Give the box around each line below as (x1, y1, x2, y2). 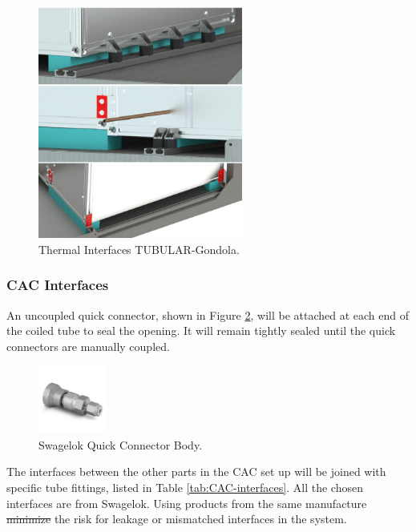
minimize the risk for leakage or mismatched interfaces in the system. (6, 510, 347, 527)
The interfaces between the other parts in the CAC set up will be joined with (6, 463, 386, 480)
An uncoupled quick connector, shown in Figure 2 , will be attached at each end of (6, 306, 410, 323)
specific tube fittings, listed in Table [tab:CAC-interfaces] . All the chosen (6, 479, 363, 496)
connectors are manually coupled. (6, 337, 170, 354)
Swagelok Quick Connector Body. (38, 436, 203, 453)
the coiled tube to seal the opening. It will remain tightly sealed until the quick (6, 322, 396, 339)
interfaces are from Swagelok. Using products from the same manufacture (6, 494, 367, 511)
